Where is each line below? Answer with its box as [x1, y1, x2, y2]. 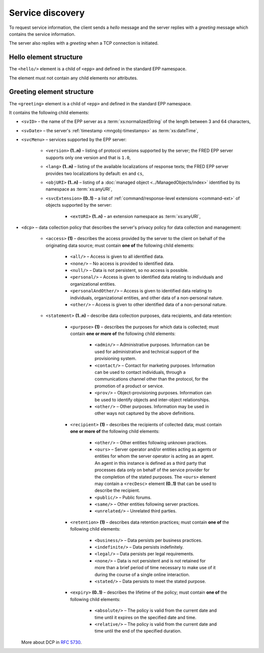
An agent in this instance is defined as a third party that [94, 460, 206, 466]
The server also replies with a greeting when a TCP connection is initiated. [9, 40, 159, 46]
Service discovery [9, 7, 85, 18]
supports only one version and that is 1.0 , [45, 154, 131, 160]
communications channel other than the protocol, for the [94, 376, 209, 382]
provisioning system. [94, 356, 137, 362]
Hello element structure [9, 53, 83, 61]
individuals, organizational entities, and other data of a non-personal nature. [70, 294, 223, 301]
